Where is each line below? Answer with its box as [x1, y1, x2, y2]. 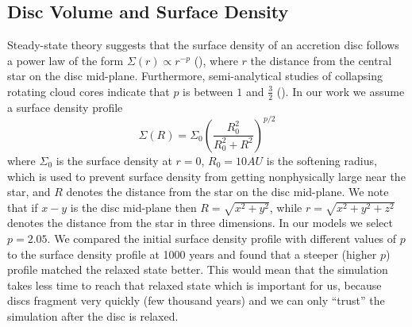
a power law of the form [7, 52, 124, 68]
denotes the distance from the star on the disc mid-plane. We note [66, 183, 389, 200]
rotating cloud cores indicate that [7, 83, 170, 99]
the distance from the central [250, 52, 392, 68]
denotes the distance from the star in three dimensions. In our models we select [7, 214, 393, 231]
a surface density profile [7, 98, 123, 115]
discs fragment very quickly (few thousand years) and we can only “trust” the [7, 292, 385, 309]
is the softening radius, [266, 152, 377, 168]
